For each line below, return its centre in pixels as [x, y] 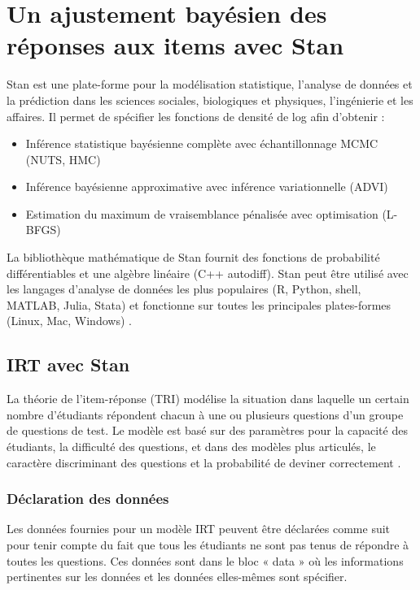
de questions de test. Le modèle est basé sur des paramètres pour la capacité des [207, 430]
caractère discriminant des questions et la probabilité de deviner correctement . [204, 462]
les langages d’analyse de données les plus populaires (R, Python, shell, [184, 289]
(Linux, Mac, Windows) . [69, 321]
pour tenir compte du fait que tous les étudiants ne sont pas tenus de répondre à [208, 545]
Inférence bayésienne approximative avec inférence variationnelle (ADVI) [207, 187]
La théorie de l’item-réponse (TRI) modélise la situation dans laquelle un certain [208, 399]
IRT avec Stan [68, 364]
